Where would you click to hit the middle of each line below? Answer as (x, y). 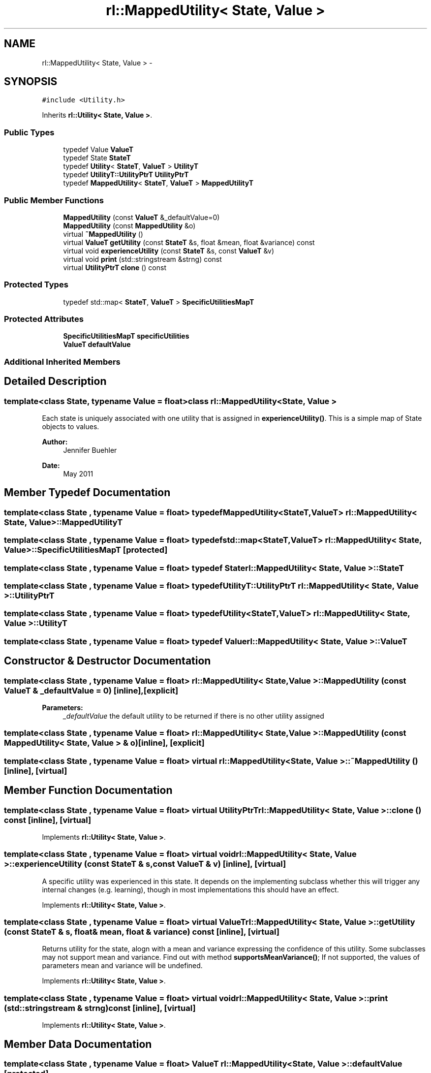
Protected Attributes (44, 319)
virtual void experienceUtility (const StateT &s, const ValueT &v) (169, 251)
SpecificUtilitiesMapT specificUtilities (126, 336)
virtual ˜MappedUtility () (103, 234)
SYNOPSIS (31, 82)
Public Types (29, 132)
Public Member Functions (54, 200)
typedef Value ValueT (98, 150)
